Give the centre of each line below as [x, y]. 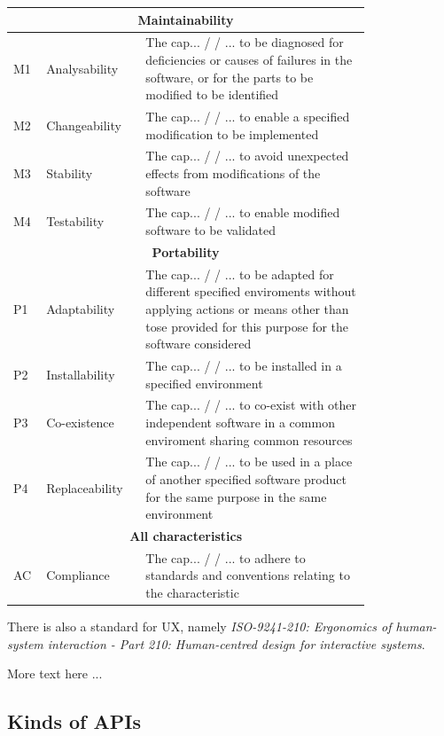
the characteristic [192, 593]
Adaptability [81, 308]
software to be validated [211, 230]
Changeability [84, 125]
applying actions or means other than [247, 308]
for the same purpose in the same [236, 496]
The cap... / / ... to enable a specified [248, 116]
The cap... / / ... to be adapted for [240, 274]
